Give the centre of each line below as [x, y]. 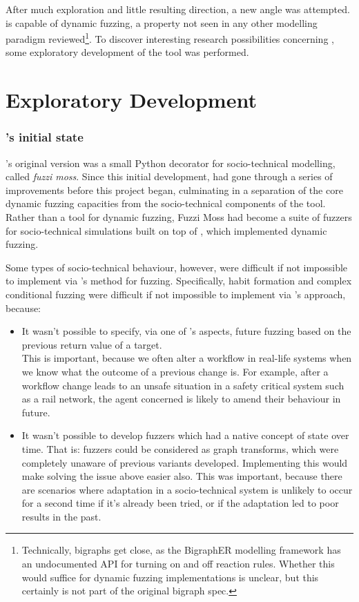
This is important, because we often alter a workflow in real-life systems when [187, 358]
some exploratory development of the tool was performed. [127, 52]
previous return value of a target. [92, 344]
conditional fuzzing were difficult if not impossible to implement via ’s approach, [176, 294]
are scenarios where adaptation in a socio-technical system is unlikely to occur [187, 489]
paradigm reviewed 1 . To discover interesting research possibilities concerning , [170, 38]
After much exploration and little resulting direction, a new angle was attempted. [178, 9]
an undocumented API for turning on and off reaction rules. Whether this [178, 564]
